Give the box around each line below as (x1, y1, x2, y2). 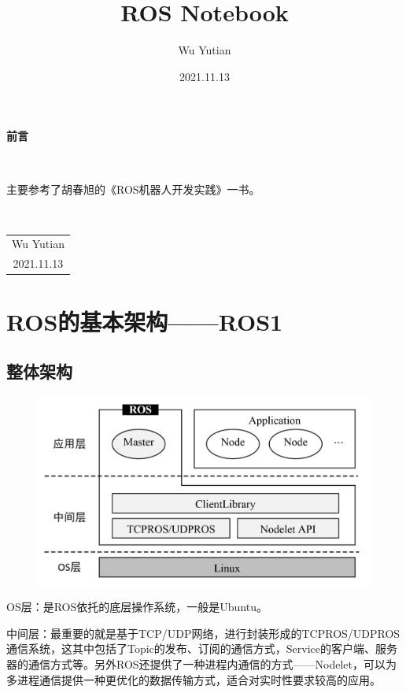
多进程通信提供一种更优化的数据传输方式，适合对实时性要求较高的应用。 (6, 671, 381, 687)
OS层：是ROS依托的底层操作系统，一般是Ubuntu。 (6, 598, 268, 615)
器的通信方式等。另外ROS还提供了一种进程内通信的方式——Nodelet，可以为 (6, 656, 397, 673)
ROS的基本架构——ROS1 (6, 305, 283, 337)
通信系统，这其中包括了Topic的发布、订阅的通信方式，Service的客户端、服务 (6, 640, 398, 657)
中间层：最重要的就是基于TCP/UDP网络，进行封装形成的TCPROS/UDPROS (6, 624, 400, 641)
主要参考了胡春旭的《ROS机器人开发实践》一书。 (6, 180, 260, 197)
